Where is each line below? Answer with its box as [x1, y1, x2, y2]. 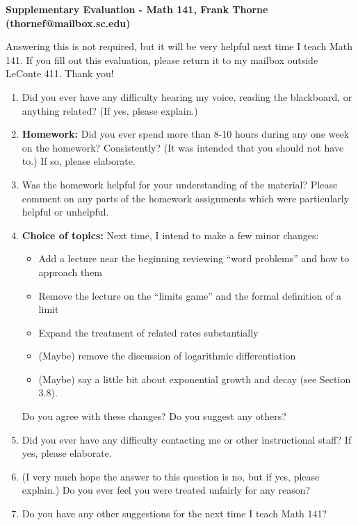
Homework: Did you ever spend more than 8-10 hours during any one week [22, 127, 350, 141]
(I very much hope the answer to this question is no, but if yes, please [22, 469, 320, 483]
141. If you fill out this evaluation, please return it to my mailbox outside [6, 52, 318, 67]
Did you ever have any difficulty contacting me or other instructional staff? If [22, 432, 352, 446]
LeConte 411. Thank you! [6, 66, 114, 81]
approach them [38, 264, 103, 279]
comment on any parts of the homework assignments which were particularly [22, 191, 350, 205]
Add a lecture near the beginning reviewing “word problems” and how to [38, 251, 350, 266]
